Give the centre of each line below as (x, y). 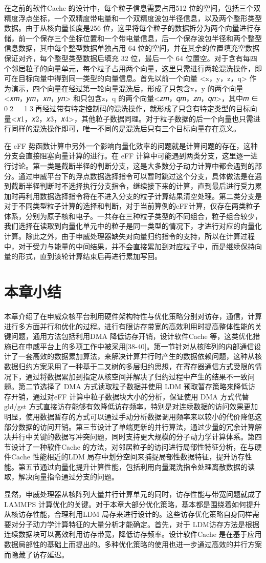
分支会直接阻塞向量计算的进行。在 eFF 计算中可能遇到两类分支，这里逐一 (127, 156)
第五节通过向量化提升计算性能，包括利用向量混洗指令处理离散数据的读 (136, 466)
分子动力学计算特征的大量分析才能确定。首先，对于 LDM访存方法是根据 (139, 524)
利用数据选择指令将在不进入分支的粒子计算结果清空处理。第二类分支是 (143, 196)
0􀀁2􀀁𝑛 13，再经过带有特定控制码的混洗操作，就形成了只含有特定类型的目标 (127, 108)
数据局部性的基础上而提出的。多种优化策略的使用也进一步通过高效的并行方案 (133, 544)
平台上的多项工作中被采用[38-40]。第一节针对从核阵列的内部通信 (147, 346)
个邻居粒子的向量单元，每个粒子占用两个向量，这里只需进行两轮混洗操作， (129, 68)
